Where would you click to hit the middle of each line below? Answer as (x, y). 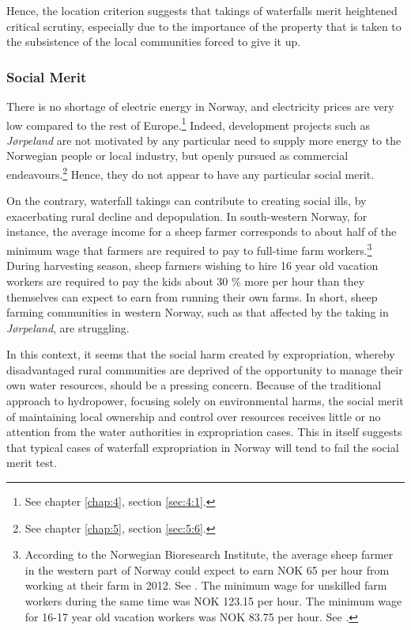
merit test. (32, 463)
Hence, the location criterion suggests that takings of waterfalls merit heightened (202, 10)
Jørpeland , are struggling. (68, 327)
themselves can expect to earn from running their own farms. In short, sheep (192, 296)
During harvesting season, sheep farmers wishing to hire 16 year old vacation (192, 266)
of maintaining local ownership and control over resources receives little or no (194, 416)
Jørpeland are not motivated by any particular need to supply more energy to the (204, 140)
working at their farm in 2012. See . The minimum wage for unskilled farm (206, 585)
